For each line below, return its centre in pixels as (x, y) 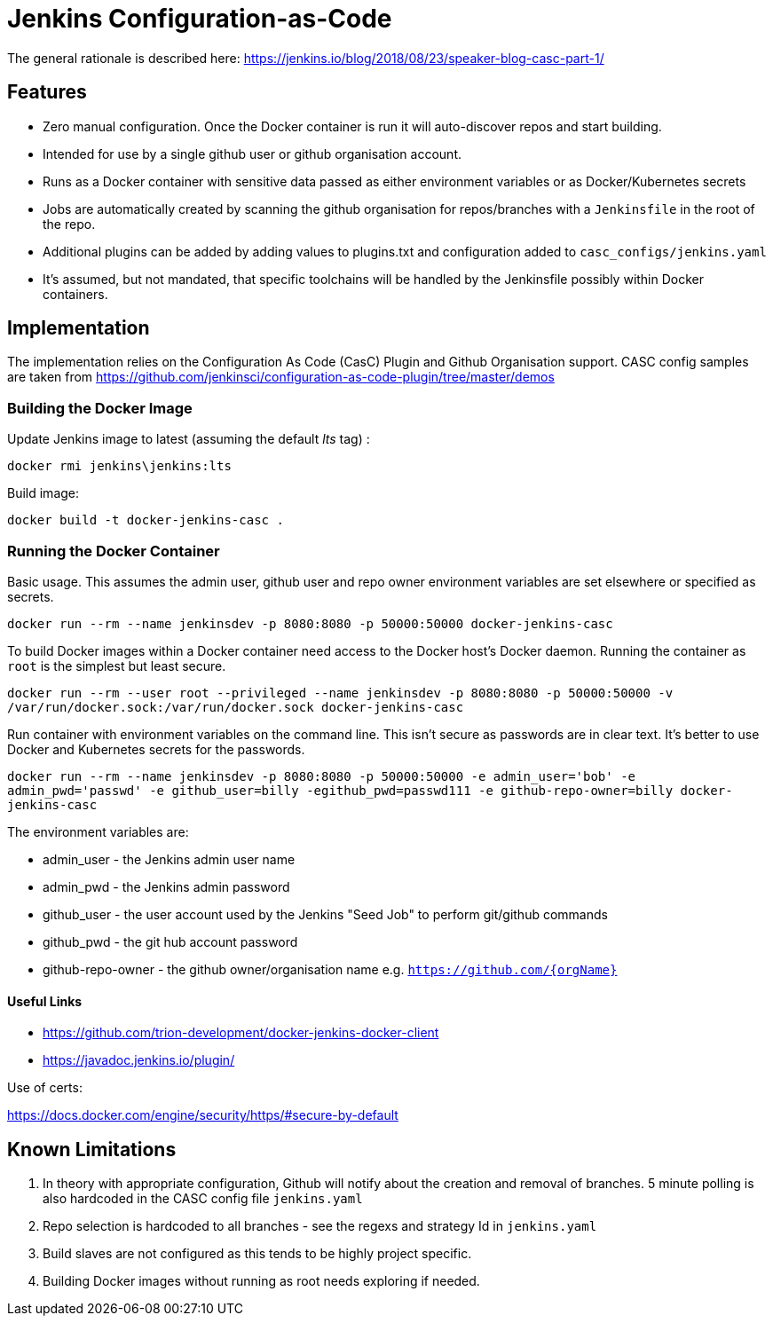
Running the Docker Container (114, 551)
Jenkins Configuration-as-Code (200, 19)
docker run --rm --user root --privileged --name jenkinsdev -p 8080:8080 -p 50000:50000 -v (340, 693)
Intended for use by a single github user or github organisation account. (252, 154)
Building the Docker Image (100, 408)
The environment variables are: (98, 831)
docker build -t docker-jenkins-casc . (146, 520)
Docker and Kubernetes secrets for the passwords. (156, 749)
